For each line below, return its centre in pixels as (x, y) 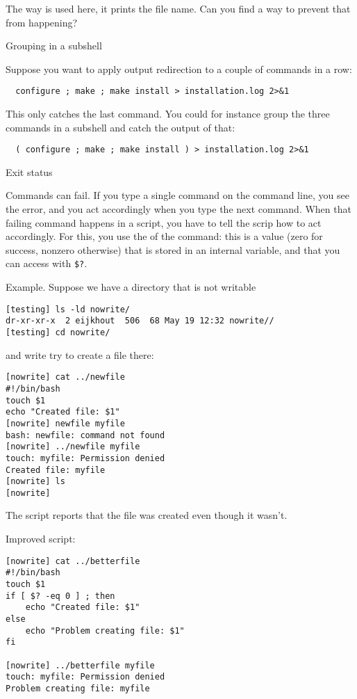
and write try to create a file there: (80, 354)
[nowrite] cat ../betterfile (73, 561)
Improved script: (41, 539)
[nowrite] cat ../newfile (65, 377)
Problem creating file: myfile (78, 688)
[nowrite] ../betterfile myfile (80, 665)
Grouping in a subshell (54, 46)
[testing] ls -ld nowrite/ (68, 309)
